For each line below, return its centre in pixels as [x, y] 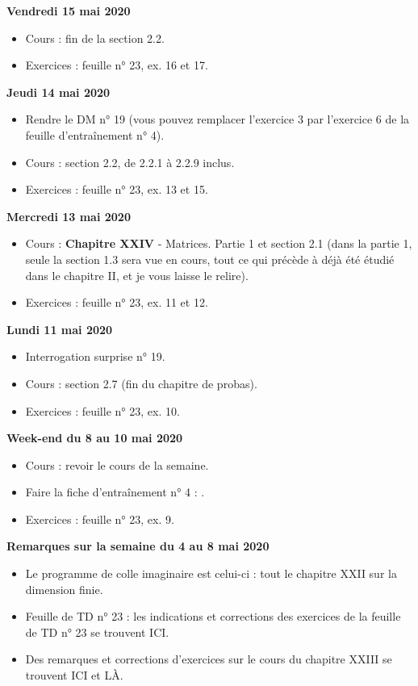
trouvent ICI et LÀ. [74, 675]
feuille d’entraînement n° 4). [95, 134]
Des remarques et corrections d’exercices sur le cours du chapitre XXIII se [209, 659]
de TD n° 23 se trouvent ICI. [97, 632]
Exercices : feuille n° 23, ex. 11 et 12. [117, 302]
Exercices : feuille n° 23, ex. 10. [102, 410]
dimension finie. [64, 589]
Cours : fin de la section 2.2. [95, 38]
